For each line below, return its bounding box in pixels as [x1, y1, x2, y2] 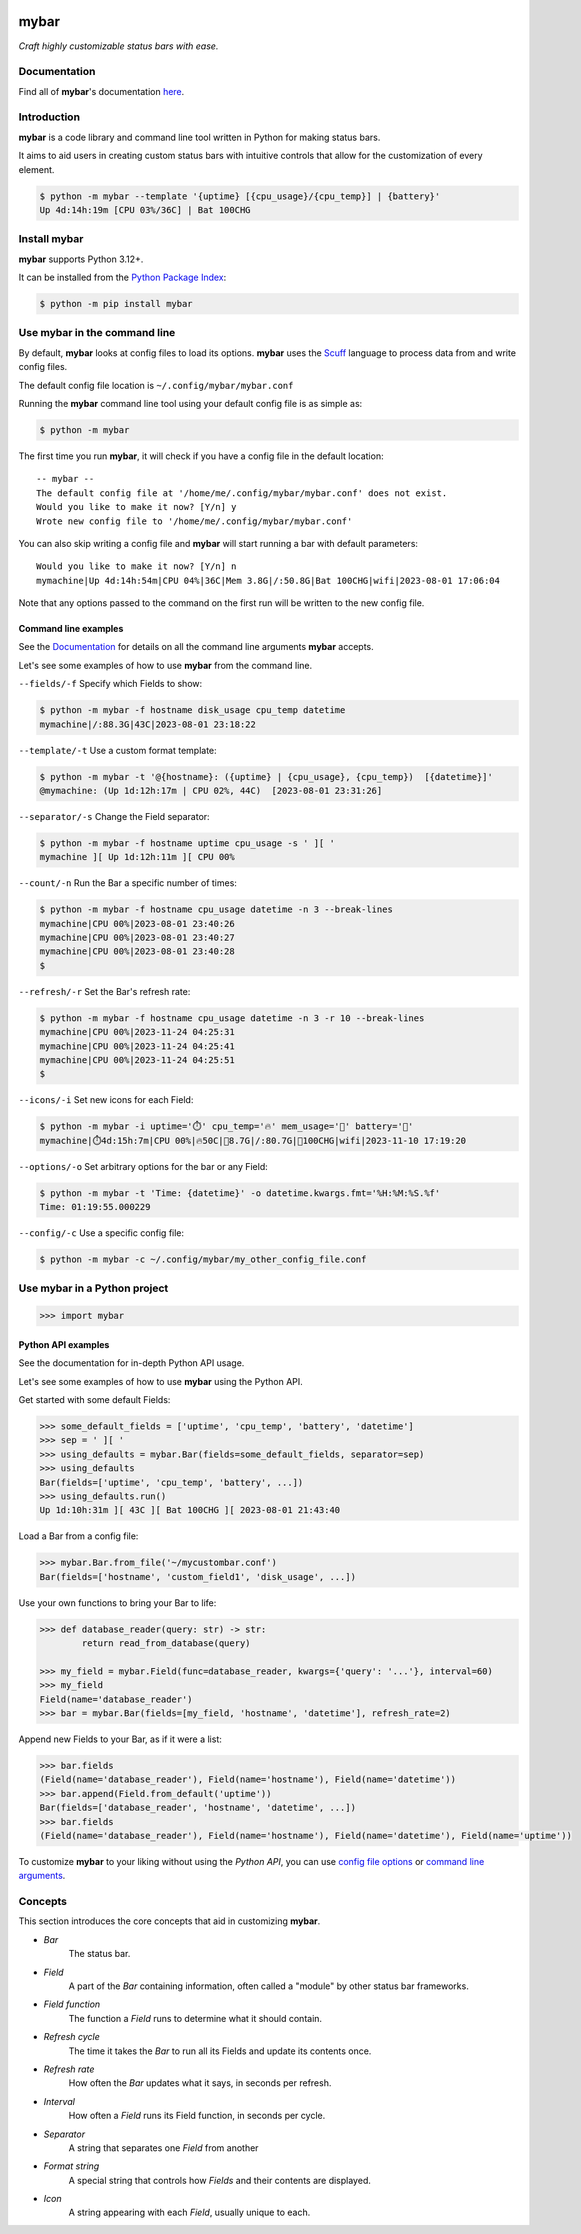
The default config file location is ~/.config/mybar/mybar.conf [18, 379, 294, 391]
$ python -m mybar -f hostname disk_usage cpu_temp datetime [39, 705, 346, 716]
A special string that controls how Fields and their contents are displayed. [68, 2174, 372, 2186]
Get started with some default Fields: [18, 1393, 171, 1405]
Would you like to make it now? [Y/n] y [36, 501, 237, 513]
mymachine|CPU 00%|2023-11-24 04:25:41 [39, 1040, 235, 1052]
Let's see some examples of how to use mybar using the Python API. [18, 1375, 304, 1387]
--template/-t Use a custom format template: [18, 744, 217, 756]
